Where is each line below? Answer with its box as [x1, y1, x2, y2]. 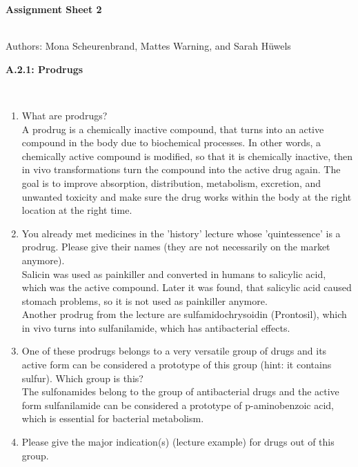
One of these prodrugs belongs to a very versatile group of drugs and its [21, 344, 327, 358]
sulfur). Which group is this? [21, 370, 143, 385]
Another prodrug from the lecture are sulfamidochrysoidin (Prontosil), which [21, 307, 347, 321]
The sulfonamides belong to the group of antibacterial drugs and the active [21, 384, 339, 399]
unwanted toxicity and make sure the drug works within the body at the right [21, 189, 352, 203]
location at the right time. [21, 203, 132, 217]
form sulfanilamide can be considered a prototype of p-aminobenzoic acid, [21, 397, 334, 412]
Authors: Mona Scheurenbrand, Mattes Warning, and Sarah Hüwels [6, 39, 291, 53]
